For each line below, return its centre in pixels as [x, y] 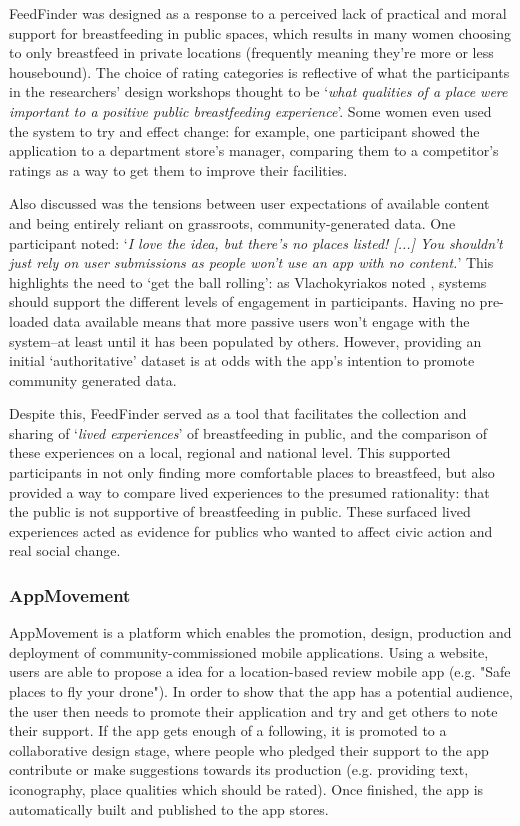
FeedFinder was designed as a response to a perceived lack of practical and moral [258, 13]
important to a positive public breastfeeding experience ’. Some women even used [250, 110]
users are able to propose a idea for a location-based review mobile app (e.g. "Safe [260, 671]
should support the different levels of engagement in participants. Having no [242, 301]
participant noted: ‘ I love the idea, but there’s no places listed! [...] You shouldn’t [256, 242]
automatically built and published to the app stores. [169, 808]
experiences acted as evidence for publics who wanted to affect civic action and [251, 530]
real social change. [65, 550]
